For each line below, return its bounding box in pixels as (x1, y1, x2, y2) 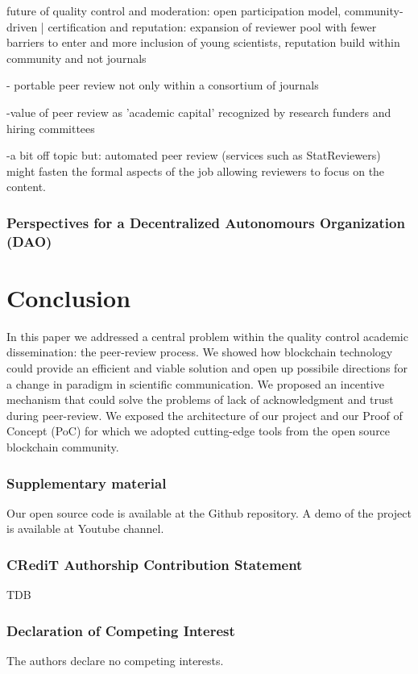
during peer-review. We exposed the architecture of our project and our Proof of (6, 406, 403, 423)
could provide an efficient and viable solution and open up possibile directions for (6, 360, 408, 377)
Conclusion (6, 281, 131, 314)
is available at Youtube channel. (6, 520, 164, 537)
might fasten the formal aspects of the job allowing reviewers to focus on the (6, 162, 385, 179)
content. (6, 178, 46, 195)
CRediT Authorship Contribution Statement (6, 554, 303, 574)
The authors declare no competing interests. (6, 652, 224, 669)
